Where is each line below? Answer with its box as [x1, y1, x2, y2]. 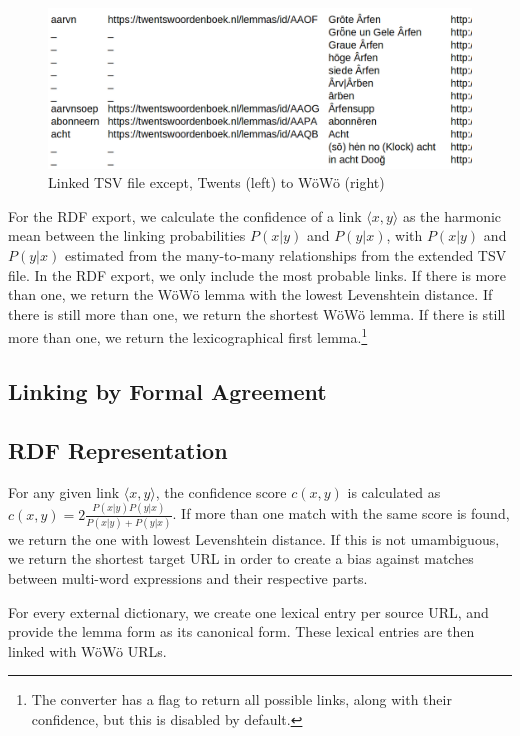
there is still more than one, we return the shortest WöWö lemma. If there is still [8, 303, 506, 324]
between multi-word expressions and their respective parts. [8, 568, 368, 589]
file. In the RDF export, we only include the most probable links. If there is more [8, 264, 506, 285]
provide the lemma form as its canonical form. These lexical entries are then [8, 621, 475, 642]
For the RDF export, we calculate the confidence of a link [8, 205, 362, 226]
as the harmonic [402, 205, 502, 226]
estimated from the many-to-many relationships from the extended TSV [64, 245, 507, 266]
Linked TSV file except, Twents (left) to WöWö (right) [48, 172, 385, 193]
